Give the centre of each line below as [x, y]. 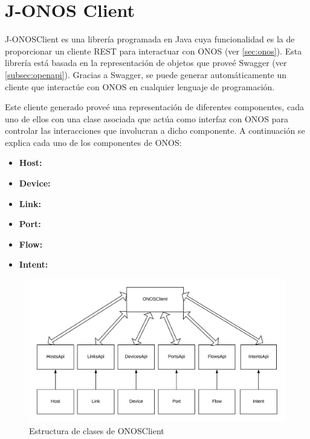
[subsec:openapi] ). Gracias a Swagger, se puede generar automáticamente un [146, 74]
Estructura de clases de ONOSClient [97, 431]
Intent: [34, 264]
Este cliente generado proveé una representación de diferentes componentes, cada [154, 107]
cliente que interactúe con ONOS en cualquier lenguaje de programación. [140, 86]
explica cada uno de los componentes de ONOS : [93, 142]
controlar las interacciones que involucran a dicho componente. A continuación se [155, 130]
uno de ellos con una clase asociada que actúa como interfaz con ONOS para [147, 118]
